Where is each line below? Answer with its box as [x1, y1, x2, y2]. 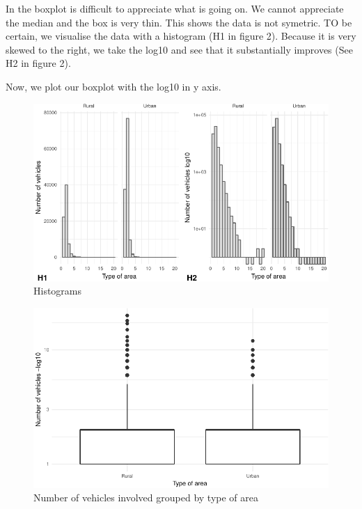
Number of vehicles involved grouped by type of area [33, 490, 258, 505]
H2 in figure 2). [6, 56, 71, 70]
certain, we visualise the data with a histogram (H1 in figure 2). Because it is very [6, 29, 356, 43]
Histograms [33, 283, 82, 298]
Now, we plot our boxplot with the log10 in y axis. [6, 79, 221, 93]
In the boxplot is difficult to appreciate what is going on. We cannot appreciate [6, 1, 344, 15]
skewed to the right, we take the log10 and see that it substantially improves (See [6, 42, 353, 56]
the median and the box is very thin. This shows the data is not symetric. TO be [6, 15, 352, 29]
